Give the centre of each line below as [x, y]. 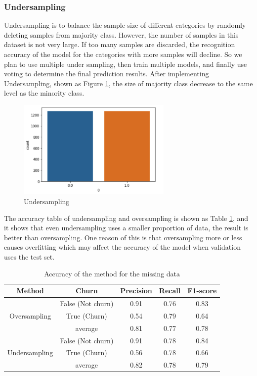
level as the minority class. [44, 93]
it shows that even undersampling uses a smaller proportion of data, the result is [126, 228]
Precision [136, 291]
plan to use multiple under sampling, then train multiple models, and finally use [126, 64]
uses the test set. [29, 257]
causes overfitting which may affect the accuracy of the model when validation [122, 247]
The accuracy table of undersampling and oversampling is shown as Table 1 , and [126, 218]
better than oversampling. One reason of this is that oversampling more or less [123, 237]
